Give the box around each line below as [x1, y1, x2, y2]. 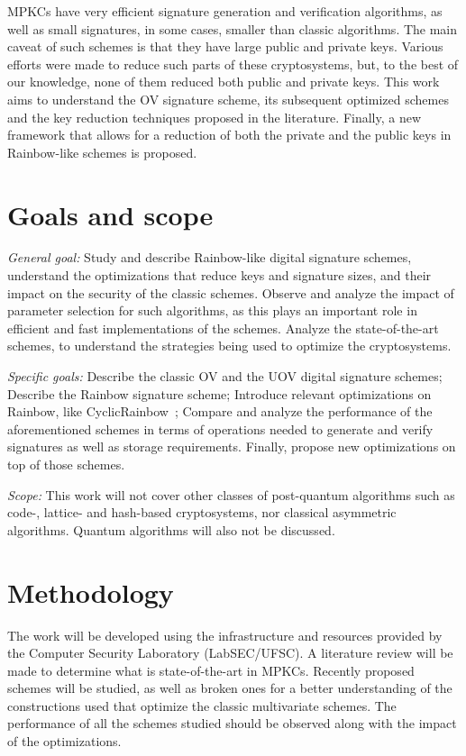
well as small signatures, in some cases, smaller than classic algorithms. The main [7, 19, 458, 38]
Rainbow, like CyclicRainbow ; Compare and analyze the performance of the [7, 402, 433, 421]
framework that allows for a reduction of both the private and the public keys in [7, 125, 452, 144]
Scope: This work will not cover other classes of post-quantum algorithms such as [7, 485, 455, 504]
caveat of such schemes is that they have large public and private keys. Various [7, 37, 443, 56]
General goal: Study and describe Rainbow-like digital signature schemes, [7, 248, 412, 267]
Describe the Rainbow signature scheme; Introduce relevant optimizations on [7, 384, 432, 403]
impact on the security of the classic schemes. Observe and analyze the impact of [7, 283, 454, 302]
